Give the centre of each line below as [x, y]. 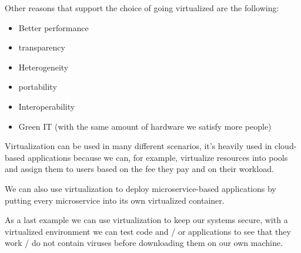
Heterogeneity [44, 67]
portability [38, 87]
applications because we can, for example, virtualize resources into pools [158, 157]
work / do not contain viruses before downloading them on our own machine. [144, 243]
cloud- [286, 146]
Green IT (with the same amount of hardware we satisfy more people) [145, 126]
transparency [42, 47]
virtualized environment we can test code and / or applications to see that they [148, 231]
